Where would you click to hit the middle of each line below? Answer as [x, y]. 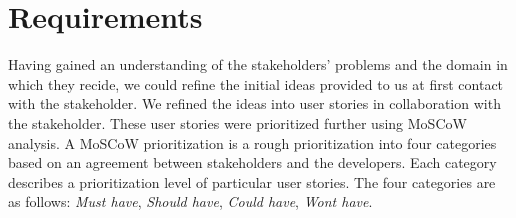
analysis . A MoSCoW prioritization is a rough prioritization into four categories [252, 142]
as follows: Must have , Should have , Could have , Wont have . [190, 201]
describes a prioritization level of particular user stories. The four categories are [252, 181]
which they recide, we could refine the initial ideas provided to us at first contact [256, 83]
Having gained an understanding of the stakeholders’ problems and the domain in [258, 64]
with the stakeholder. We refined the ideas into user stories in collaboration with [254, 103]
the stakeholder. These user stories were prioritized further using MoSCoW [237, 122]
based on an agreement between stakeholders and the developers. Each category [252, 162]
